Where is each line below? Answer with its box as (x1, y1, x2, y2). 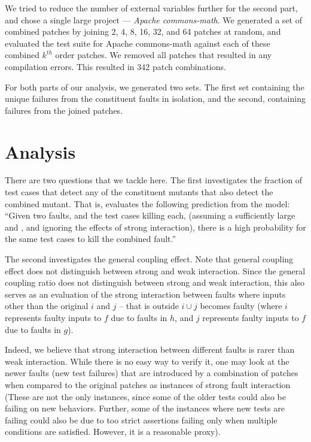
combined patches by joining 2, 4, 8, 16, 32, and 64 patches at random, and (5, 25, 281, 38)
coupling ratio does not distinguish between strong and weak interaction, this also (5, 276, 305, 289)
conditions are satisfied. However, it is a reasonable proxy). (5, 425, 221, 438)
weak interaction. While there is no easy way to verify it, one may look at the (5, 355, 289, 367)
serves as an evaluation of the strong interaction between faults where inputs (5, 287, 286, 300)
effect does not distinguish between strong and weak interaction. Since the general (5, 264, 306, 277)
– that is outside (119, 299, 179, 312)
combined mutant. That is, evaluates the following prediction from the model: (5, 197, 290, 210)
